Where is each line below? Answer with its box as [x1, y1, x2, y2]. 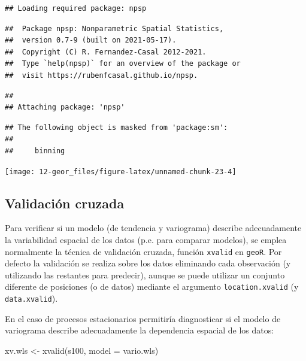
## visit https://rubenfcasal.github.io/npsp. [5, 71, 198, 80]
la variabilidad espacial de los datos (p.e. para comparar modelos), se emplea [5, 233, 287, 245]
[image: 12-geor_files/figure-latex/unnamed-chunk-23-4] [5, 167, 237, 176]
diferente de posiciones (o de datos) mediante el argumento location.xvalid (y [5, 280, 299, 293]
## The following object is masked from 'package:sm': [5, 123, 228, 132]
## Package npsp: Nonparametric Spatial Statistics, [5, 24, 224, 33]
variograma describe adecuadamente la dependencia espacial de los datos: [5, 324, 274, 336]
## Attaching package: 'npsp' [5, 103, 125, 112]
